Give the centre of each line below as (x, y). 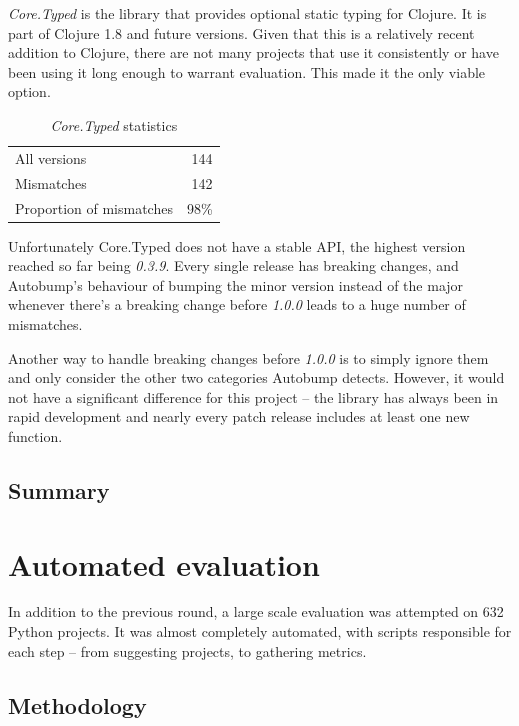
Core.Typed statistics (114, 124)
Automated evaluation (164, 563)
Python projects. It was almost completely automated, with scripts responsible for (260, 631)
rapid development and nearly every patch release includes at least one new (239, 416)
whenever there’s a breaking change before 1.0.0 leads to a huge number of (237, 304)
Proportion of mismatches (94, 207)
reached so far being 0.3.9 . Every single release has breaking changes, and (233, 265)
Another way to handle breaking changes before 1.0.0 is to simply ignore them (248, 357)
